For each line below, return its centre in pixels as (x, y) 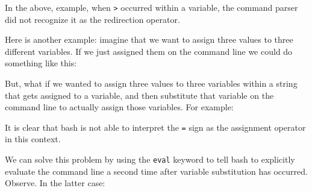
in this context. (33, 139)
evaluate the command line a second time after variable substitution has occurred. (156, 171)
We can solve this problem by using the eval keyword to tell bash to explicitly (150, 159)
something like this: (41, 63)
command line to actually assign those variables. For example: (119, 107)
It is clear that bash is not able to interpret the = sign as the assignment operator (155, 127)
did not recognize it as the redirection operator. (92, 19)
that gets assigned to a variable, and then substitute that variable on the (139, 95)
